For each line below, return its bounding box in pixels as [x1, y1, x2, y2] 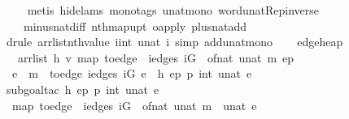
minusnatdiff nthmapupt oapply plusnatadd [23, 17, 247, 34]
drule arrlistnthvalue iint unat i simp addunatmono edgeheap [6, 33, 343, 50]
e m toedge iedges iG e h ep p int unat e [11, 65, 252, 82]
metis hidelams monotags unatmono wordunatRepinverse [27, 2, 320, 18]
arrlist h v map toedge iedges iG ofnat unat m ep [17, 49, 294, 66]
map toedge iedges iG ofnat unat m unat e [11, 96, 257, 113]
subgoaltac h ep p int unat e [6, 80, 159, 97]
